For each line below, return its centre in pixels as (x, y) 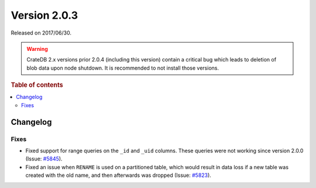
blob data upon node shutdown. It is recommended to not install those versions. (123, 68)
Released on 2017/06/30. (41, 33)
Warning (37, 49)
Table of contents (37, 85)
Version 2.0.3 (44, 15)
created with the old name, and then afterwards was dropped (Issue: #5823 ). (118, 175)
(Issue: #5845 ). (44, 159)
